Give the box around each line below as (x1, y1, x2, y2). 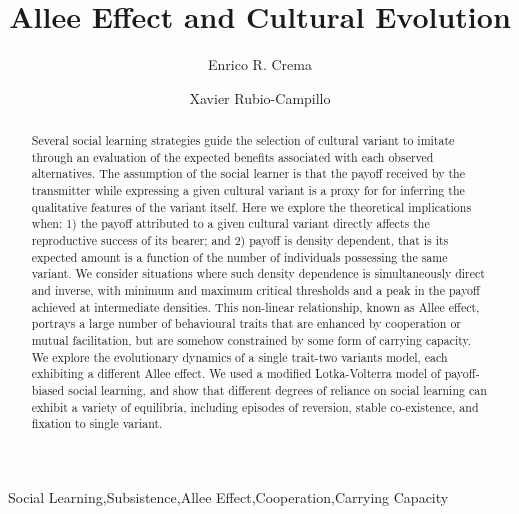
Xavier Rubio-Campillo (189, 87, 331, 108)
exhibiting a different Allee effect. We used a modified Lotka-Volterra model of (31, 365, 441, 382)
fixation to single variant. (31, 415, 163, 432)
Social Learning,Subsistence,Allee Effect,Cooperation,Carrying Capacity (8, 486, 449, 507)
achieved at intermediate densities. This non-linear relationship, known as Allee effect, (31, 298, 480, 315)
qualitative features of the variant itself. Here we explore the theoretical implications (31, 198, 472, 215)
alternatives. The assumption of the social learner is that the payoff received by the (31, 165, 465, 182)
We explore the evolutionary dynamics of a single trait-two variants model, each (31, 348, 448, 365)
